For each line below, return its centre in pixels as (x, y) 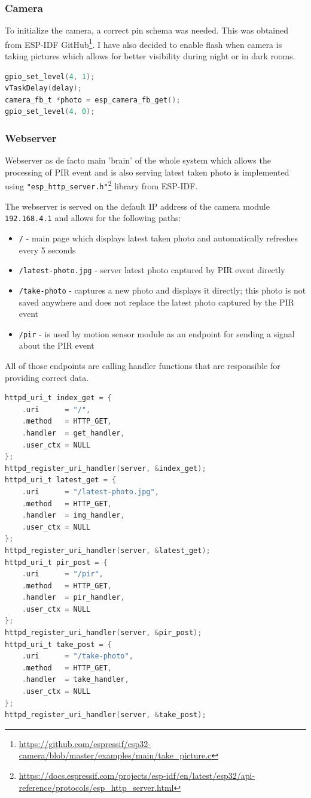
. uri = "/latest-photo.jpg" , (90, 492)
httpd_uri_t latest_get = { (61, 480)
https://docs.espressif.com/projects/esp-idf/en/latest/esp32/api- (137, 775)
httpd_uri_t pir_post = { (56, 562)
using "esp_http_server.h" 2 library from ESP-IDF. (101, 185)
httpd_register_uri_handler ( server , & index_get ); (106, 468)
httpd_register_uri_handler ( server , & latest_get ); (108, 550)
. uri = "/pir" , (62, 574)
